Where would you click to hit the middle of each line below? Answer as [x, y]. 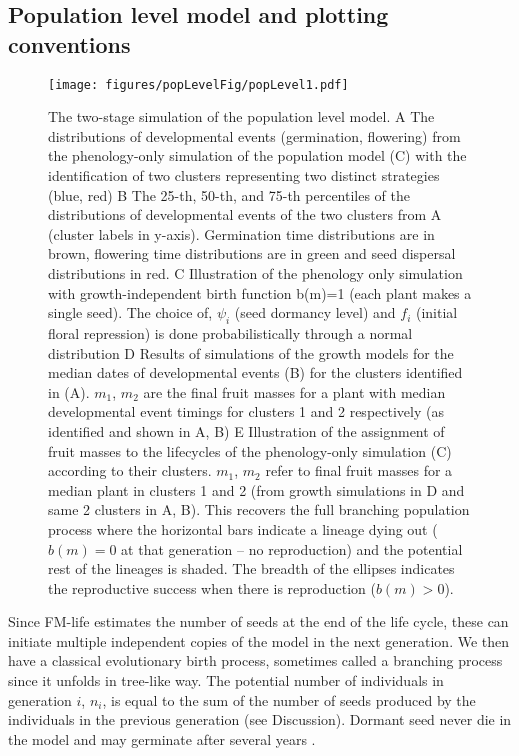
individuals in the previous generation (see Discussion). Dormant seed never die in [260, 719]
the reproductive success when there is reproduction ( [212, 587]
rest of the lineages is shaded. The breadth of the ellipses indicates [251, 568]
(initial [436, 312]
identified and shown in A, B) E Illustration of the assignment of [246, 430]
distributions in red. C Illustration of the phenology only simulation [255, 273]
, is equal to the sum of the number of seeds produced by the [289, 699]
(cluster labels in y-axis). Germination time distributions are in [241, 233]
